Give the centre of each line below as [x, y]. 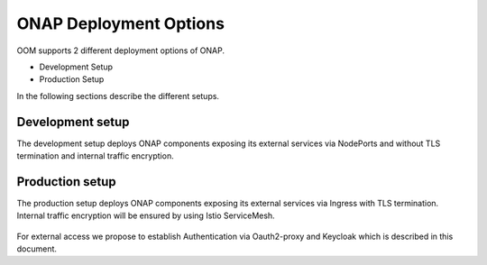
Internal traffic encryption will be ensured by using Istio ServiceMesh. [146, 215]
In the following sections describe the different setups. [118, 96]
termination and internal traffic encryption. [96, 156]
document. [37, 249]
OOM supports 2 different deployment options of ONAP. [121, 50]
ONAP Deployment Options [121, 23]
